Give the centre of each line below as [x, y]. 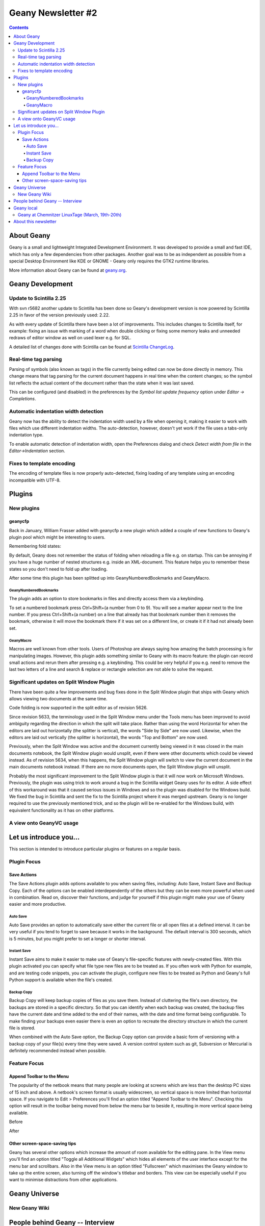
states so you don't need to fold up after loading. [58, 569]
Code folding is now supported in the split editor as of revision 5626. [78, 708]
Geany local [26, 208]
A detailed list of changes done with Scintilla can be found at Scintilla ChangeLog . [92, 347]
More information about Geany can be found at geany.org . [68, 270]
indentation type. [26, 435]
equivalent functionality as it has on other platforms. [62, 810]
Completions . [23, 399]
